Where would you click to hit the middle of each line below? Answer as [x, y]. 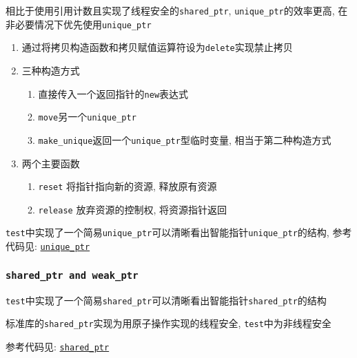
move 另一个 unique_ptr [87, 117]
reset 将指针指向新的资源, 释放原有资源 [127, 186]
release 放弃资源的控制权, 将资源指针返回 [132, 209]
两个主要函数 [51, 163]
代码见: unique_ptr [48, 246]
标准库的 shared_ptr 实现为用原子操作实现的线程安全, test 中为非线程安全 [169, 323]
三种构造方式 [51, 70]
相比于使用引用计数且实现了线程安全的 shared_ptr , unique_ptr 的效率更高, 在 [177, 10]
